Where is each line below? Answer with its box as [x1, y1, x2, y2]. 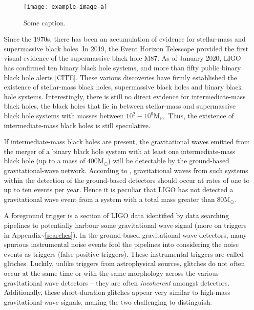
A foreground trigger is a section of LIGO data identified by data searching [4, 210, 229, 221]
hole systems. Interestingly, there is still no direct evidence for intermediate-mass [4, 91, 246, 101]
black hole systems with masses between [4, 111, 124, 120]
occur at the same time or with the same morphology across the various [4, 267, 219, 278]
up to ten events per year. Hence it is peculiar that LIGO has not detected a [4, 184, 233, 195]
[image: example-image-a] [23, 3, 107, 10]
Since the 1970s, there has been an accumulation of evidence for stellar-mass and [4, 34, 246, 44]
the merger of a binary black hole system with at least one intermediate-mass [4, 146, 235, 156]
